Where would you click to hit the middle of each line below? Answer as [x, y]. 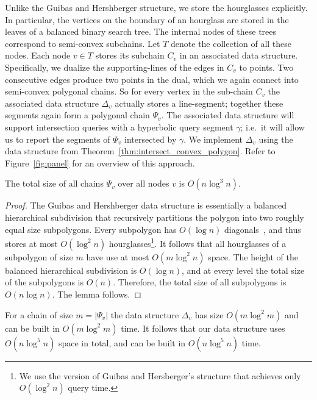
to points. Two [266, 67]
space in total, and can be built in [122, 342]
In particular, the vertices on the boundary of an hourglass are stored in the [147, 19]
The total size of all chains [54, 183]
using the [276, 139]
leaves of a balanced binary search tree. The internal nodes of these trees [141, 31]
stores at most [31, 243]
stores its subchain [130, 55]
